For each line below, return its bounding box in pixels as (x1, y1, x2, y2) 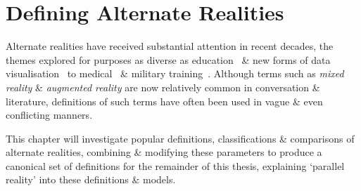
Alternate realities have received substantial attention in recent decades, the (6, 39, 334, 53)
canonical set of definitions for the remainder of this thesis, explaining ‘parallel (6, 158, 345, 173)
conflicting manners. (6, 107, 93, 122)
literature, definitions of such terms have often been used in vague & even (6, 93, 323, 108)
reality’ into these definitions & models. (6, 172, 176, 187)
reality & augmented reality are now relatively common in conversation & (6, 79, 320, 94)
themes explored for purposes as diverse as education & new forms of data (6, 52, 331, 67)
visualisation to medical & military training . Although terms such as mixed (6, 66, 344, 81)
